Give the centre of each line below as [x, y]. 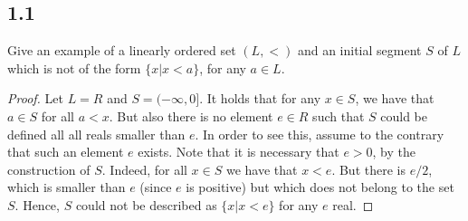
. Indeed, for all [144, 169]
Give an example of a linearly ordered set [122, 50]
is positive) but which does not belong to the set [320, 187]
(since [156, 187]
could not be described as [146, 204]
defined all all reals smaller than [96, 134]
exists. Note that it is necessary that [239, 152]
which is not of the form [74, 67]
